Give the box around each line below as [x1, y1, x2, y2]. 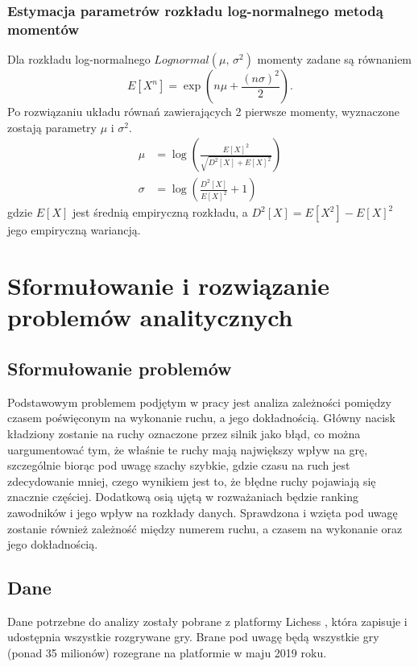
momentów [7, 19, 80, 39]
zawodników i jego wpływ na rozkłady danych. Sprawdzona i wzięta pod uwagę [7, 503, 398, 520]
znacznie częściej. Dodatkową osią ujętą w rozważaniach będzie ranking [7, 488, 358, 505]
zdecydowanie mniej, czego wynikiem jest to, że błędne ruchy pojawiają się [7, 472, 376, 489]
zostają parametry [7, 118, 97, 135]
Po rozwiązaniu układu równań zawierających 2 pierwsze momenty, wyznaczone [7, 103, 399, 120]
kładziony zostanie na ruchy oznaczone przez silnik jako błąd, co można [7, 425, 361, 441]
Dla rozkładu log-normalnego [7, 51, 151, 68]
